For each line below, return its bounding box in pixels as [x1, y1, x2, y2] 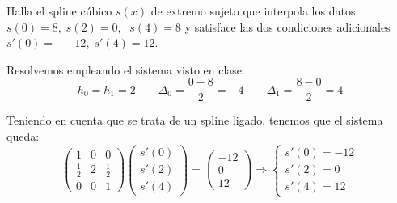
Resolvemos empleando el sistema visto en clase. [6, 61, 245, 78]
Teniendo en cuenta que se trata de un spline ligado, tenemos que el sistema [6, 112, 383, 129]
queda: [6, 128, 40, 145]
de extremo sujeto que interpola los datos [150, 2, 356, 19]
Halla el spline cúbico [6, 2, 112, 19]
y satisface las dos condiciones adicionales [184, 18, 391, 35]
